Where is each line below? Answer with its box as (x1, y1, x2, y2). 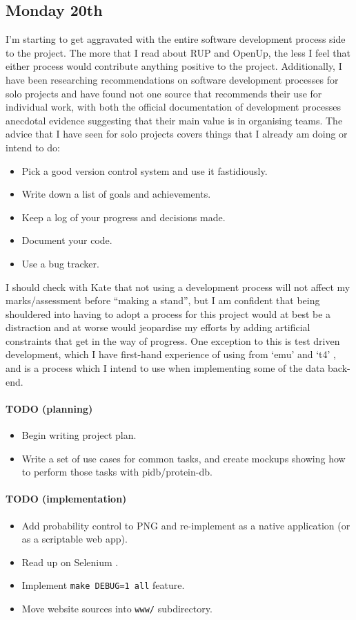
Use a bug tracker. (21, 256, 99, 270)
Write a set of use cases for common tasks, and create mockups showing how (21, 451, 346, 465)
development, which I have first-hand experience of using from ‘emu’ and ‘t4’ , (6, 347, 337, 361)
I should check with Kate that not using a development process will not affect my (6, 279, 350, 294)
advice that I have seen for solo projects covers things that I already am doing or (6, 126, 348, 141)
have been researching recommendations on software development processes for (6, 72, 339, 86)
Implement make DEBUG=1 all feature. (21, 578, 185, 592)
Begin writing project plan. (21, 428, 137, 442)
